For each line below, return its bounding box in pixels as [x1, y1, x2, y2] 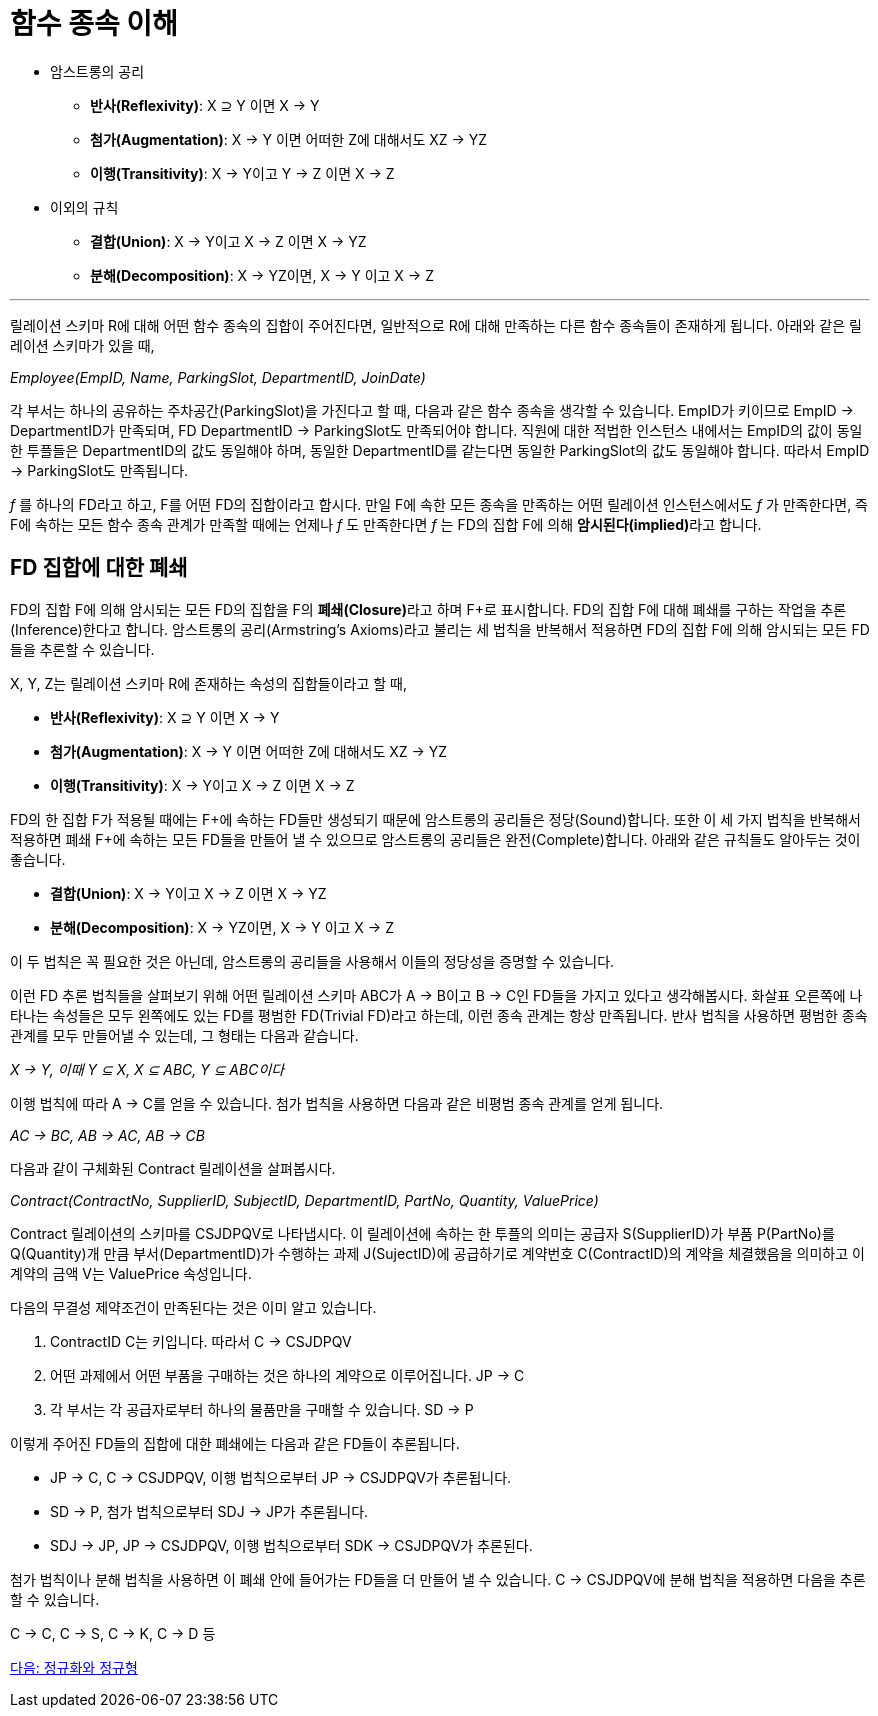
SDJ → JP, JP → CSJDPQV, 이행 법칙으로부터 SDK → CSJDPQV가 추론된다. [50, 1536, 533, 1554]
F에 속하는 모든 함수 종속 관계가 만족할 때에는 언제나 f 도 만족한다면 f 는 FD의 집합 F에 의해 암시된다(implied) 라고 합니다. [10, 515, 762, 533]
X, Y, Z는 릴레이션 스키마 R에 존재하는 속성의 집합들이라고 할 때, [10, 674, 407, 692]
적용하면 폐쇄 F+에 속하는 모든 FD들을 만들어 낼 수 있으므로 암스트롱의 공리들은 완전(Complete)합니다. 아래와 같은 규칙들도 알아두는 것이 [10, 830, 861, 848]
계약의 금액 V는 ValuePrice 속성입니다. [10, 1264, 252, 1282]
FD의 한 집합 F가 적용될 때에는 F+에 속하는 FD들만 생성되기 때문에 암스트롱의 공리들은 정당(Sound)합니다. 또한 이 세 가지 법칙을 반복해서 [10, 810, 861, 828]
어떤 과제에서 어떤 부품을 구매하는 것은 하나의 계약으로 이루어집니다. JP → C [50, 1366, 525, 1384]
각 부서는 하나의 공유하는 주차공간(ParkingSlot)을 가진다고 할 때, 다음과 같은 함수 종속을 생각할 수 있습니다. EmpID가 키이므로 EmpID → [10, 401, 854, 419]
